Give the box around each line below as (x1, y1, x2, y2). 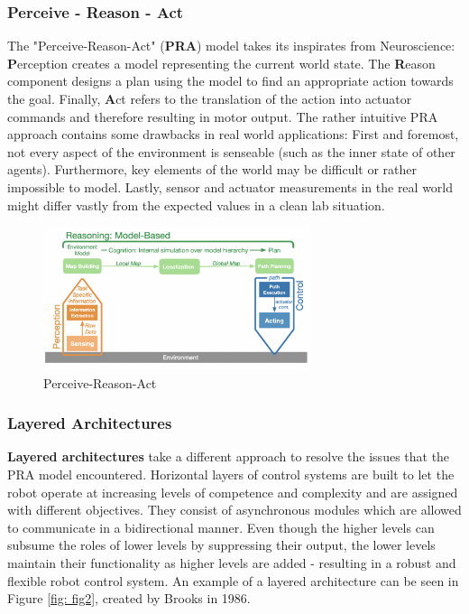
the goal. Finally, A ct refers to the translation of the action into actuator (7, 89, 412, 107)
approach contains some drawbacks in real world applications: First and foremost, (7, 125, 459, 144)
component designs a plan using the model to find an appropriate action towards (7, 71, 454, 90)
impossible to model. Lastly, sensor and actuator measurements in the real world (7, 177, 454, 196)
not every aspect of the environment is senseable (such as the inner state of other (7, 142, 455, 161)
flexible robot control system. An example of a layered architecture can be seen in (7, 571, 459, 590)
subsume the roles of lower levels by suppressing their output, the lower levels (7, 535, 436, 554)
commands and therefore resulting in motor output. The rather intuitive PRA (7, 107, 438, 126)
